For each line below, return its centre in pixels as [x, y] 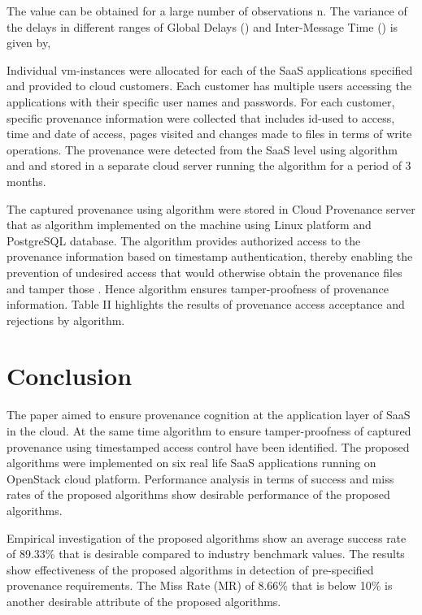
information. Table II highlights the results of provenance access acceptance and [206, 304]
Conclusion [70, 376]
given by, [29, 43]
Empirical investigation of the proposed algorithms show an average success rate [207, 537]
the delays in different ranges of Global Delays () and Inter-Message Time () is [202, 26]
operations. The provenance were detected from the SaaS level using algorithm [202, 149]
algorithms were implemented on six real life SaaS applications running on [191, 463]
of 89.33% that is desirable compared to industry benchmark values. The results [206, 554]
